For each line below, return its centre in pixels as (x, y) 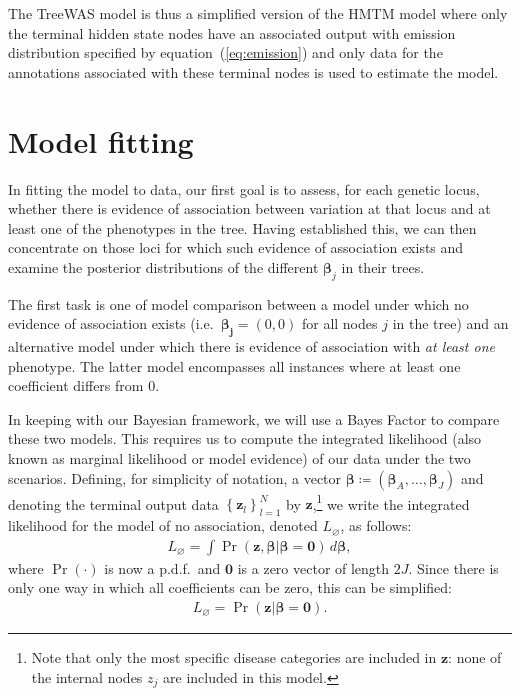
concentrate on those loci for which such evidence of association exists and (236, 247)
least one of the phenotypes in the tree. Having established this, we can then (242, 227)
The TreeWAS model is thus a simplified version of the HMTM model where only (258, 13)
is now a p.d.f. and (162, 567)
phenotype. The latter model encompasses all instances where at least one (234, 365)
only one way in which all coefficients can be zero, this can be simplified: (230, 587)
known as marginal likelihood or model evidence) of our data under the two (239, 458)
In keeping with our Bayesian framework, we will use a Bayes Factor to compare (254, 418)
